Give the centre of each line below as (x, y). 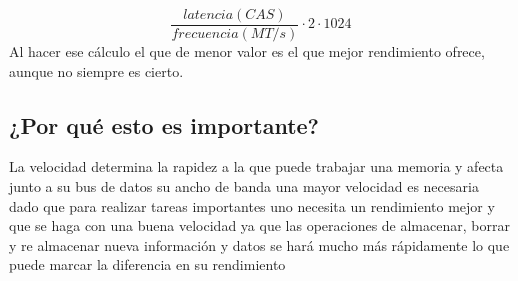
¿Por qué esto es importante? (164, 124)
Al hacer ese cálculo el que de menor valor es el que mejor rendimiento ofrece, (247, 51)
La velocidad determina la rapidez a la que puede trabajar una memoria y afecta (256, 166)
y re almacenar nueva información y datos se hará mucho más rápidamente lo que (259, 244)
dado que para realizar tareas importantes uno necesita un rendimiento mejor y (252, 205)
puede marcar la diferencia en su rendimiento (147, 264)
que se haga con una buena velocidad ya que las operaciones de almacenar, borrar (259, 225)
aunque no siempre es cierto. (96, 70)
